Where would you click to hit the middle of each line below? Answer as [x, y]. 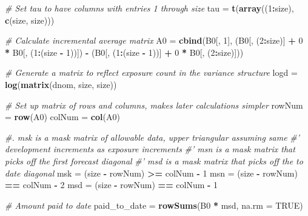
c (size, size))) [30, 20]
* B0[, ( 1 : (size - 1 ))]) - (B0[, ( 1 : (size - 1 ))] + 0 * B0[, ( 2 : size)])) [124, 52]
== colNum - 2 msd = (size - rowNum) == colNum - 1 [112, 185]
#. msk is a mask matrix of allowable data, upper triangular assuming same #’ [152, 137]
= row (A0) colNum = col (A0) [62, 117]
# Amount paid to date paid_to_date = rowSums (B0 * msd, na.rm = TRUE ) [154, 205]
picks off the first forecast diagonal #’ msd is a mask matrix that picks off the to [154, 160]
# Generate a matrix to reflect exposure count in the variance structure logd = [151, 73]
